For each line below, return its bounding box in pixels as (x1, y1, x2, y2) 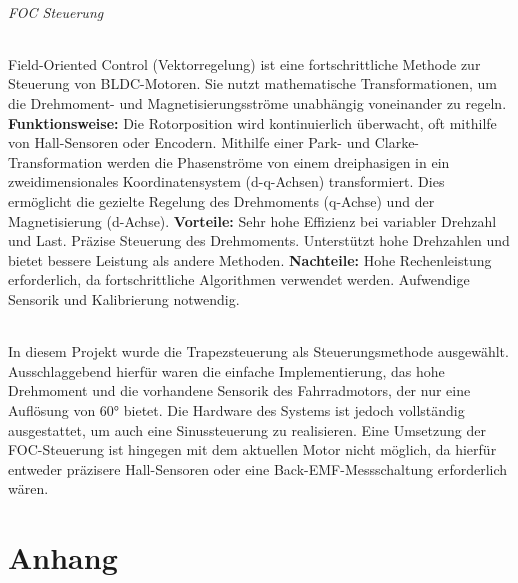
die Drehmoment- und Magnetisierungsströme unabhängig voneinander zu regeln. (8, 92, 507, 113)
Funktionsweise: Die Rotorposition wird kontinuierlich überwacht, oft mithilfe (8, 112, 497, 133)
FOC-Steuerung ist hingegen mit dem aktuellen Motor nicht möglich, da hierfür (8, 439, 497, 460)
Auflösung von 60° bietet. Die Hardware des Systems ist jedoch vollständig (8, 399, 465, 420)
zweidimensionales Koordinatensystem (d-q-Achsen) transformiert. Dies (8, 171, 445, 192)
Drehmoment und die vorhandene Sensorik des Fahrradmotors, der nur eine (8, 380, 471, 401)
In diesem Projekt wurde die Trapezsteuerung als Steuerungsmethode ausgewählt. (8, 341, 509, 362)
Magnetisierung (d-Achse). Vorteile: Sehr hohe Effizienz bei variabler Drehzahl (8, 210, 497, 231)
